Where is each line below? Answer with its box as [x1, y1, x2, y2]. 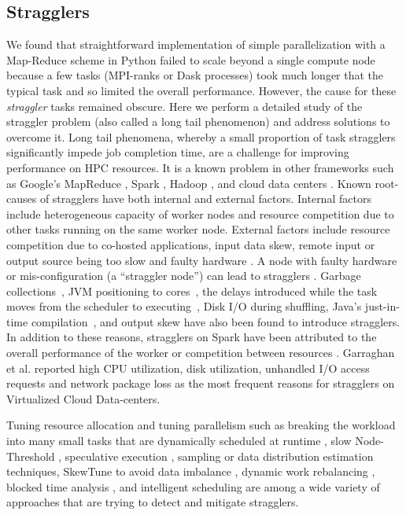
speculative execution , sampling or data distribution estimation [65, 447, 374, 464]
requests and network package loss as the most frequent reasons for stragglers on [6, 375, 395, 392]
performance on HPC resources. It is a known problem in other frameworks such [6, 159, 394, 175]
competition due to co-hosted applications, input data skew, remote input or [6, 236, 375, 252]
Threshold [6, 447, 55, 464]
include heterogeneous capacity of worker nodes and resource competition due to [6, 205, 394, 222]
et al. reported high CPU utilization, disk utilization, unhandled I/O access [6, 359, 370, 376]
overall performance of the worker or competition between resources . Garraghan [6, 344, 395, 361]
